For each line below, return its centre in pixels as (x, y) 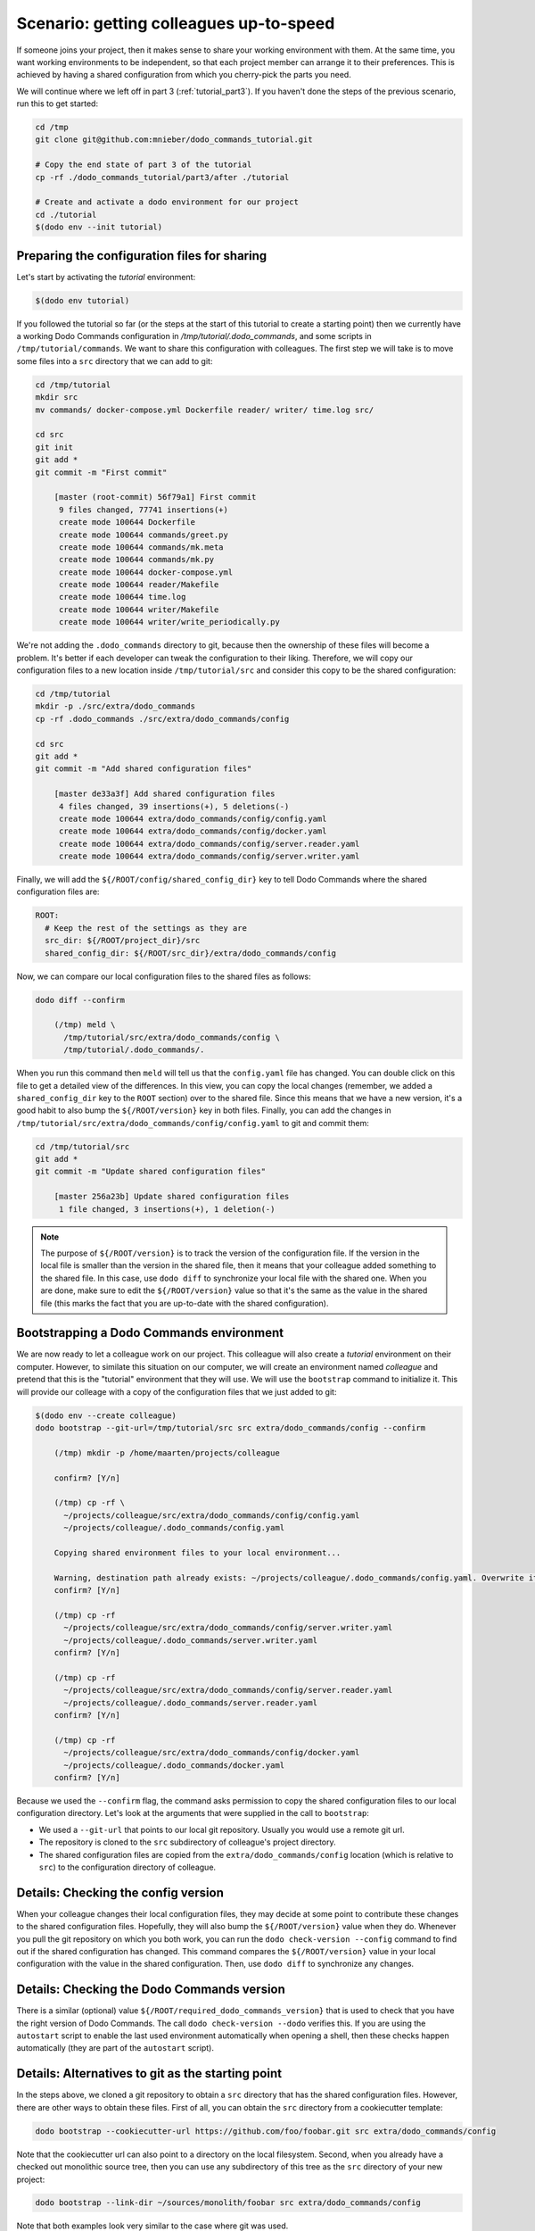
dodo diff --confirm (80, 1000)
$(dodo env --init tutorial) (99, 227)
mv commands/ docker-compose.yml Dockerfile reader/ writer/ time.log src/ (205, 410)
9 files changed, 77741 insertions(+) (144, 510)
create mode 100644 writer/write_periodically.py (169, 622)
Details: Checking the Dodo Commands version (151, 1990)
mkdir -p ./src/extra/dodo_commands (115, 706)
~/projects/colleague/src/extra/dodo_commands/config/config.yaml (212, 1515)
